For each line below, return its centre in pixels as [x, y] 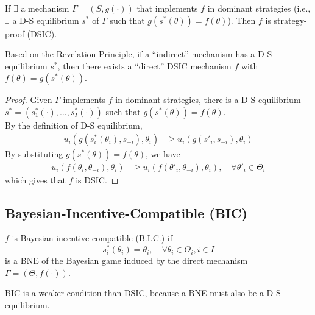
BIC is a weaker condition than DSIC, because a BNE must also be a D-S [143, 293]
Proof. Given [29, 100]
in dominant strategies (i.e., [259, 8]
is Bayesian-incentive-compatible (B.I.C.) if [92, 238]
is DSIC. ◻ [97, 179]
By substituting [34, 153]
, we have [163, 153]
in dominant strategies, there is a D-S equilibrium [208, 100]
